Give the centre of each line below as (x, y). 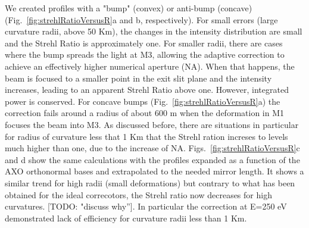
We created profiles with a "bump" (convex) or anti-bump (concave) (129, 8)
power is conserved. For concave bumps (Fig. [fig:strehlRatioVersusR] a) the (143, 101)
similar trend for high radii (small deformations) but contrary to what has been (150, 182)
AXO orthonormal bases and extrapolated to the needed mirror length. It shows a (154, 171)
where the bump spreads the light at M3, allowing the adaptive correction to (145, 54)
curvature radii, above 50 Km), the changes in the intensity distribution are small (154, 31)
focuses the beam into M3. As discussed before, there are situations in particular (152, 124)
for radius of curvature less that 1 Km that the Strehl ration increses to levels (146, 136)
